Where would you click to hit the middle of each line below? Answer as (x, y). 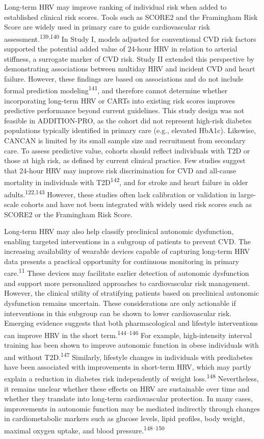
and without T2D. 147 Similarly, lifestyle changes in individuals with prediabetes (128, 356)
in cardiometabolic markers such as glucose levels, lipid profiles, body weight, (125, 418)
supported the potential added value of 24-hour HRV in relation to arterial (121, 49)
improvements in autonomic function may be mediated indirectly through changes (132, 408)
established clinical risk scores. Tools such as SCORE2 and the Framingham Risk (131, 17)
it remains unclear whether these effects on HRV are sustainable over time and (127, 388)
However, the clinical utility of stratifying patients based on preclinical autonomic (132, 293)
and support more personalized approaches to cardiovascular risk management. (127, 283)
